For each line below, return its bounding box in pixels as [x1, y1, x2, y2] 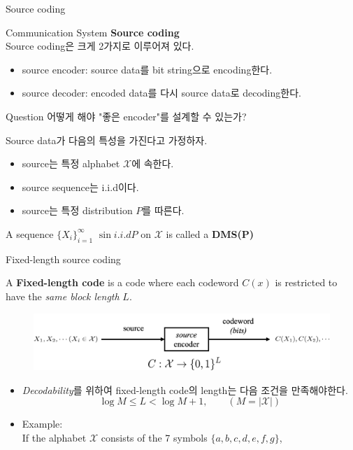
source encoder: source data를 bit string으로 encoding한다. [22, 62, 273, 76]
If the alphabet [22, 430, 87, 444]
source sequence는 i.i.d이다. [22, 179, 139, 194]
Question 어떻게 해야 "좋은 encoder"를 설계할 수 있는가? [6, 108, 247, 123]
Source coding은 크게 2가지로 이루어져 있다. [6, 38, 194, 53]
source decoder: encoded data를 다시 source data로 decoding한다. [22, 85, 301, 100]
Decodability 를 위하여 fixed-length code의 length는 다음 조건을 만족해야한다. [22, 382, 348, 397]
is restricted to [275, 275, 338, 290]
